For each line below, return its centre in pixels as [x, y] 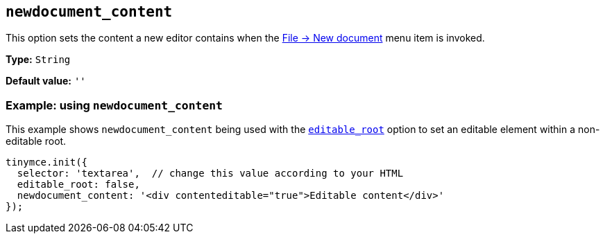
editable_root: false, [78, 185]
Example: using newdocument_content [114, 105]
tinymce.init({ [47, 162]
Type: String [38, 60]
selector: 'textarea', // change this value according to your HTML [210, 174]
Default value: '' [46, 81]
